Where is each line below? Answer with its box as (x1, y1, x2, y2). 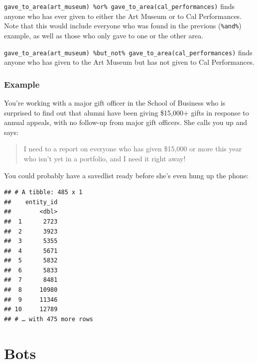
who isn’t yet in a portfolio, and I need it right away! (23, 153, 186, 163)
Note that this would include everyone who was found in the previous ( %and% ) (4, 20, 242, 31)
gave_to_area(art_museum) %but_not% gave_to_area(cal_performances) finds (4, 47, 253, 57)
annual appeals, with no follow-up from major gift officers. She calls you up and (4, 117, 248, 127)
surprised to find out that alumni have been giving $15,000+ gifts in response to (4, 107, 249, 118)
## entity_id (4, 198, 58, 206)
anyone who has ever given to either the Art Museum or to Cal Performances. (4, 10, 242, 21)
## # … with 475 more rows (4, 315, 93, 323)
